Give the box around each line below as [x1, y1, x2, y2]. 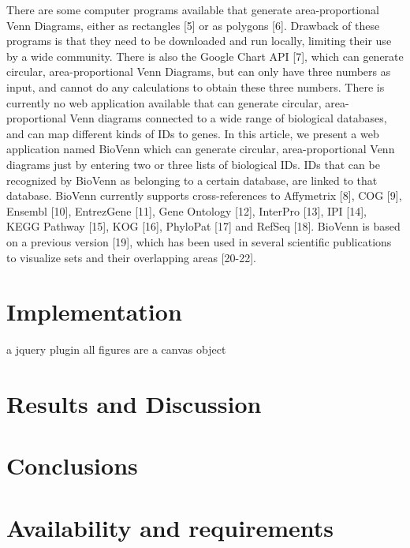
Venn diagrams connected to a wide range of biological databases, [69, 110, 387, 126]
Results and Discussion [6, 388, 262, 419]
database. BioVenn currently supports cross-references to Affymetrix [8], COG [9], [6, 187, 402, 204]
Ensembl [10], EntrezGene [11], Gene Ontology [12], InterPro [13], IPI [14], [6, 202, 367, 219]
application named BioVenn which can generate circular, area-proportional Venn [6, 141, 395, 157]
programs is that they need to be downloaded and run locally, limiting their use [6, 32, 392, 49]
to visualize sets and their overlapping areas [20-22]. [6, 249, 256, 265]
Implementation [6, 295, 182, 328]
